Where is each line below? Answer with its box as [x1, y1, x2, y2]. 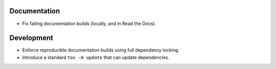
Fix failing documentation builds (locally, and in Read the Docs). [22, 20, 156, 27]
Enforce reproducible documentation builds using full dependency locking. [22, 47, 180, 53]
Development [9, 34, 54, 42]
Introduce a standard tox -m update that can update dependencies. [22, 54, 170, 60]
